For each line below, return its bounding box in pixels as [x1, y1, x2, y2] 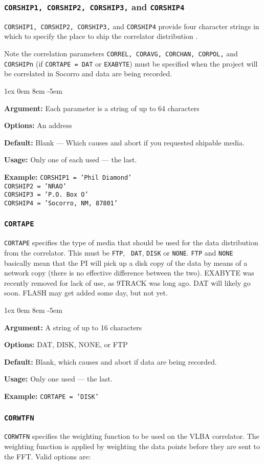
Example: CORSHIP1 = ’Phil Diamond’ [4, 171, 132, 182]
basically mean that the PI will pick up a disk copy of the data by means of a [4, 257, 248, 268]
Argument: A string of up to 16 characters [4, 322, 142, 332]
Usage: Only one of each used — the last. [4, 154, 137, 165]
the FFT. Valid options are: [4, 451, 91, 461]
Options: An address [4, 120, 72, 131]
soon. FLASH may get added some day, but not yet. [4, 287, 168, 298]
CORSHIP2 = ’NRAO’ [4, 182, 67, 190]
